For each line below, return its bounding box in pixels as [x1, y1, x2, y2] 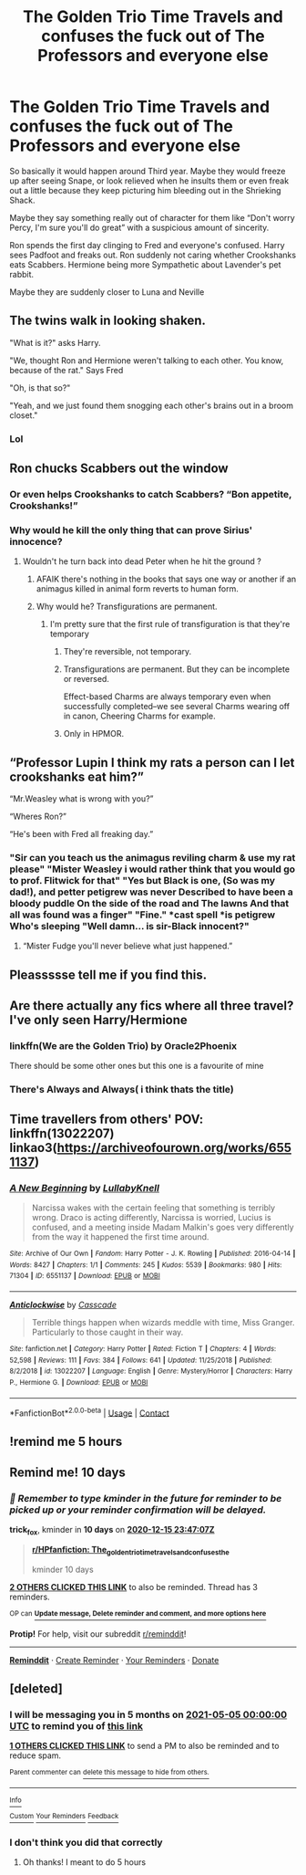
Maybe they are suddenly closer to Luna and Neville [9, 286, 205, 298]
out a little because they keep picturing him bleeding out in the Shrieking [9, 184, 281, 195]
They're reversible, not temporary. [63, 646, 192, 657]
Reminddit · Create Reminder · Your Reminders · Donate [9, 1654, 219, 1665]
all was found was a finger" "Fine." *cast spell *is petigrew [9, 908, 276, 921]
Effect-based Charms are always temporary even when [63, 691, 271, 702]
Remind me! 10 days [9, 1465, 126, 1481]
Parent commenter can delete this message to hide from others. [9, 1768, 209, 1777]
